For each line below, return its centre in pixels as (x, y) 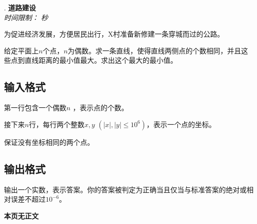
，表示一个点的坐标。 (181, 124)
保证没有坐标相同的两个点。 (49, 142)
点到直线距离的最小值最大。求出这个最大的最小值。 (94, 60)
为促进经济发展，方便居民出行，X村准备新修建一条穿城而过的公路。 (114, 34)
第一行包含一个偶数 (35, 108)
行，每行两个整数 (57, 124)
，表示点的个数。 (101, 108)
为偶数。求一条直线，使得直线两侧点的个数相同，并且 (154, 50)
